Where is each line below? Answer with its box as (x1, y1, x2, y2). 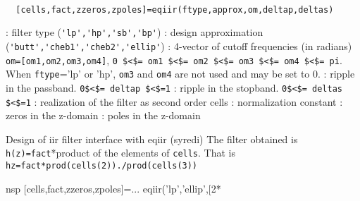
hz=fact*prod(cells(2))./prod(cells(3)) (6, 161, 198, 171)
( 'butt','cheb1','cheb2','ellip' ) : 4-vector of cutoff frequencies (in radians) (6, 38, 352, 53)
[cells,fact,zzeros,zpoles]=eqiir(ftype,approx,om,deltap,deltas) (15, 4, 334, 15)
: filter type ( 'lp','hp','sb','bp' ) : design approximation (6, 25, 263, 39)
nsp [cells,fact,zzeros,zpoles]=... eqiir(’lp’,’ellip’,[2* (6, 181, 221, 195)
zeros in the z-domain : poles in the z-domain (6, 108, 201, 123)
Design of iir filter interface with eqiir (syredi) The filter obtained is (6, 131, 298, 146)
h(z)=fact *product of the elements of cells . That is (6, 145, 235, 160)
